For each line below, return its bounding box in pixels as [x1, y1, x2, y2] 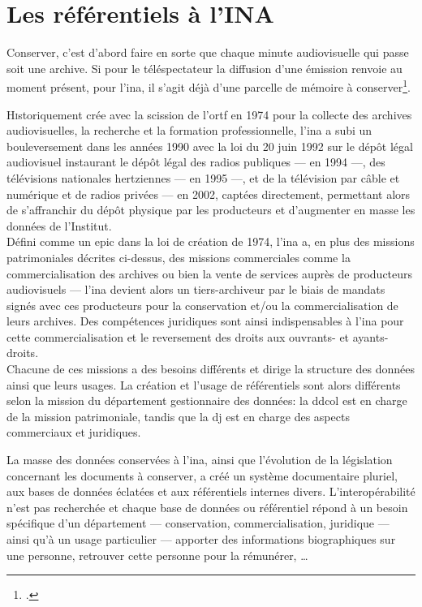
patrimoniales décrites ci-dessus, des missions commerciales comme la [6, 248, 351, 265]
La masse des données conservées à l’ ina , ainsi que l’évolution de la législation [6, 451, 393, 468]
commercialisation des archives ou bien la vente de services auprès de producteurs [6, 265, 413, 282]
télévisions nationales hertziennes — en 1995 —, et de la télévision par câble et [6, 169, 400, 186]
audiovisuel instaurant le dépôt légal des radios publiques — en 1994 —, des [6, 153, 385, 170]
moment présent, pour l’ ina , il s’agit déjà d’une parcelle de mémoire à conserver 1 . [6, 76, 411, 95]
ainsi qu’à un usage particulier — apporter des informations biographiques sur [6, 531, 396, 547]
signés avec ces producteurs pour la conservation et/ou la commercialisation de [6, 296, 398, 313]
